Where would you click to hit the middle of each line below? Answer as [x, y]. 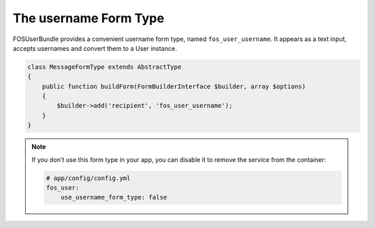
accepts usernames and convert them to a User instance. [95, 48]
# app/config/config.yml [89, 178]
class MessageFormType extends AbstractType [105, 67]
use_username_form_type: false [114, 197]
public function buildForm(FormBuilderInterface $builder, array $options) [174, 86]
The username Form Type [89, 18]
